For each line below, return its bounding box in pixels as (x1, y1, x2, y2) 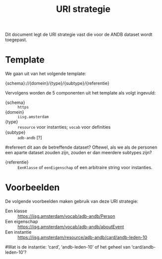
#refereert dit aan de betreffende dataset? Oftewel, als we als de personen (5, 144, 158, 150)
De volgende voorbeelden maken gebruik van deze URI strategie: (5, 198, 139, 204)
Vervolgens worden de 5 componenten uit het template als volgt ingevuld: (5, 90, 156, 96)
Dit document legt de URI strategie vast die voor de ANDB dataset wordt (5, 31, 153, 38)
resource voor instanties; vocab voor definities (17, 124, 111, 130)
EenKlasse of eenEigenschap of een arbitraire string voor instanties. (17, 165, 153, 171)
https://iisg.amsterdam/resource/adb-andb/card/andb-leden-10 (17, 235, 148, 241)
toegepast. (5, 37, 27, 43)
